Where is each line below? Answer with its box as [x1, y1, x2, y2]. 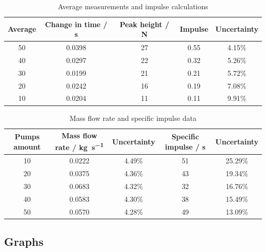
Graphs [4, 234, 44, 249]
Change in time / [45, 18, 107, 29]
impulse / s [165, 141, 206, 152]
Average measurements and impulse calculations [58, 1, 208, 11]
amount [13, 141, 41, 152]
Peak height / [120, 18, 169, 29]
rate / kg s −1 [55, 140, 104, 153]
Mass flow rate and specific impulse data [69, 112, 197, 123]
